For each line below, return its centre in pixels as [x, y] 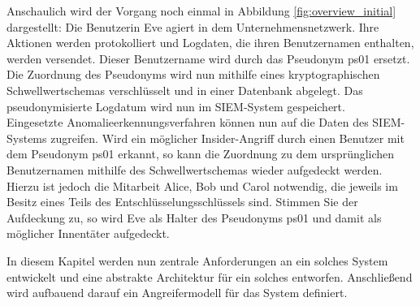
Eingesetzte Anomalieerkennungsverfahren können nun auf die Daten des [188, 122]
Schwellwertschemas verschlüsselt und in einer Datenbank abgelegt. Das [185, 90]
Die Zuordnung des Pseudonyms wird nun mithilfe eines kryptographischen [193, 74]
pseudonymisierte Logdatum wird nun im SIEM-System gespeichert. [176, 106]
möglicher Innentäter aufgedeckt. [88, 233]
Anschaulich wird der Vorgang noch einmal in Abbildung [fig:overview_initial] [201, 11]
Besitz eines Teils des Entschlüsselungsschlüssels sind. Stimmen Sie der [182, 202]
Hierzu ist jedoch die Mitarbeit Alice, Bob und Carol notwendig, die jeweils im [202, 185]
